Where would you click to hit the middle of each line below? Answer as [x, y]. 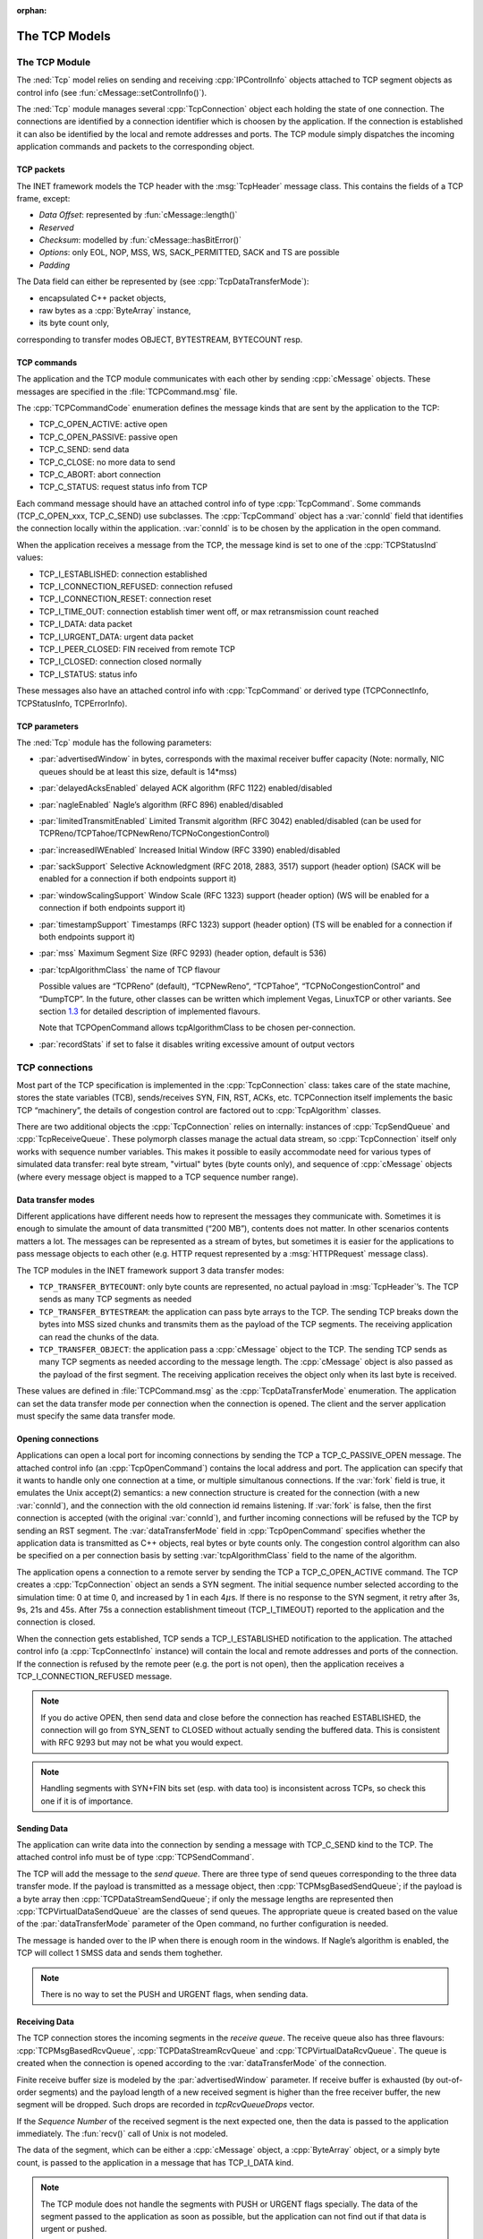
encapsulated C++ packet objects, [102, 298]
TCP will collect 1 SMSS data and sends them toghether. [120, 1953]
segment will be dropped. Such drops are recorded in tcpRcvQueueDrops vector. [165, 2105]
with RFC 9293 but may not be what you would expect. [142, 1743]
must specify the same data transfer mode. [96, 1416]
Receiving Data [46, 2021]
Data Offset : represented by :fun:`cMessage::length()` [138, 215]
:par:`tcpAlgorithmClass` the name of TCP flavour [130, 969]
